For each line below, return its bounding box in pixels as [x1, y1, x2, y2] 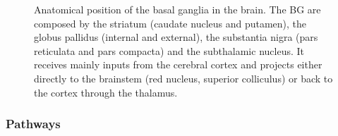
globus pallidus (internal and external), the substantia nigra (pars [34, 30, 318, 44]
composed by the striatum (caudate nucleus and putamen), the [34, 16, 307, 30]
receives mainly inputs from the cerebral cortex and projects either [34, 57, 322, 72]
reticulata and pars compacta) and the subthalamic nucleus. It [34, 43, 304, 58]
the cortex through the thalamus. [34, 85, 178, 99]
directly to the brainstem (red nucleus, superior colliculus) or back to [34, 70, 333, 85]
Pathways [6, 115, 61, 132]
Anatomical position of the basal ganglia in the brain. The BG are [34, 2, 321, 16]
